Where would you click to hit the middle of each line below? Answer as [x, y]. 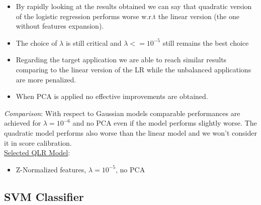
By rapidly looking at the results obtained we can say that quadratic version [134, 6]
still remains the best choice [206, 42]
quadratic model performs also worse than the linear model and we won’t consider [130, 132]
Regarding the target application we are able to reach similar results [121, 60]
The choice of [36, 42]
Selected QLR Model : [37, 152]
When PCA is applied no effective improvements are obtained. [112, 96]
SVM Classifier [44, 196]
